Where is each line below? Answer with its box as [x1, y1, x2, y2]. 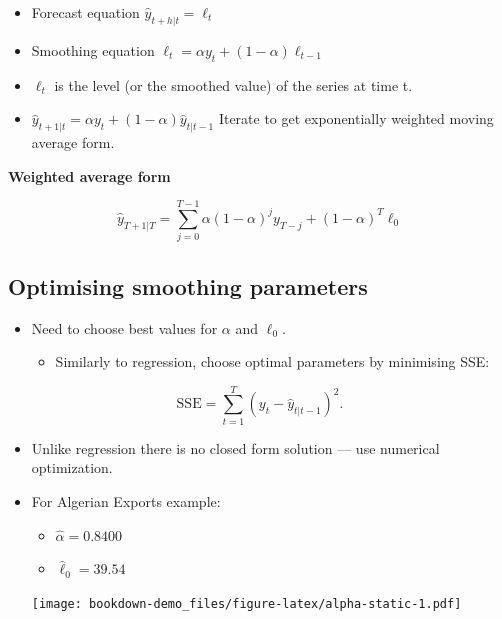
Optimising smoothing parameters [8, 270, 368, 301]
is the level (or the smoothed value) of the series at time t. [54, 74, 413, 95]
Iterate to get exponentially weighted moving [218, 108, 494, 129]
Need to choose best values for [31, 317, 218, 338]
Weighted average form [8, 165, 171, 186]
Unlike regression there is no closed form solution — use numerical [31, 437, 440, 458]
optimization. [31, 457, 113, 478]
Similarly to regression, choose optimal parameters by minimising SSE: [55, 351, 490, 372]
